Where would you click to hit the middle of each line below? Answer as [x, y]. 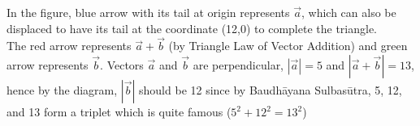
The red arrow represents [69, 46]
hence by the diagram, [62, 90]
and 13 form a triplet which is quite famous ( [119, 111]
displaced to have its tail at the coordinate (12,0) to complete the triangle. [192, 28]
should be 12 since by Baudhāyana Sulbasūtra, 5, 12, [271, 90]
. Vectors [122, 65]
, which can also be [349, 12]
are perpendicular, [238, 65]
